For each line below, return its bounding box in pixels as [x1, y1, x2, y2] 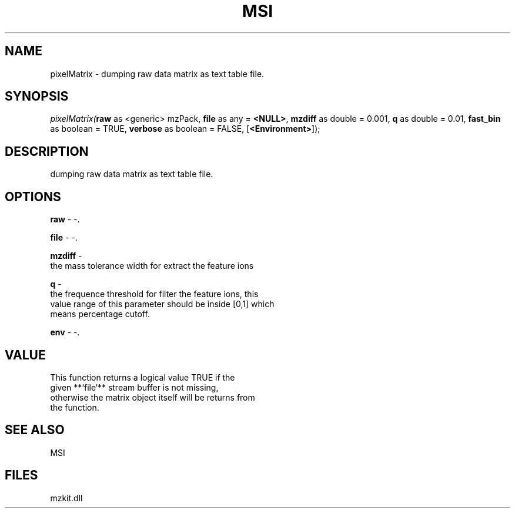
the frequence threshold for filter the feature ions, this [50, 289, 259, 299]
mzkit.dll [50, 492, 83, 503]
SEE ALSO [5, 422, 65, 438]
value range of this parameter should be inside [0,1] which [50, 299, 275, 309]
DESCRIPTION [5, 144, 89, 159]
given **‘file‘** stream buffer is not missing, [50, 382, 219, 392]
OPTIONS [5, 189, 61, 204]
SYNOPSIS [5, 89, 69, 104]
